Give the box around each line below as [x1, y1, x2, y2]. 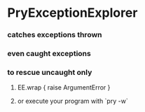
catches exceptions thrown [7, 30, 103, 40]
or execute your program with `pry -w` [17, 97, 128, 106]
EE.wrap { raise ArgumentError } [17, 83, 111, 92]
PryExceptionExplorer [7, 5, 138, 21]
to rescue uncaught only [7, 67, 92, 77]
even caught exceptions [7, 49, 91, 59]
